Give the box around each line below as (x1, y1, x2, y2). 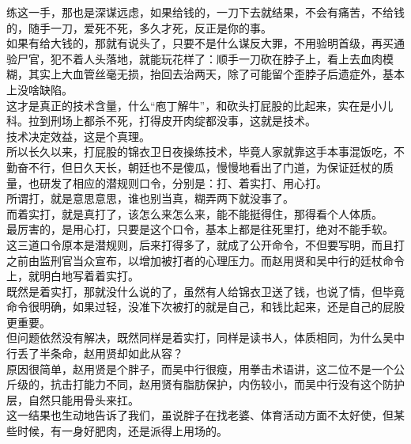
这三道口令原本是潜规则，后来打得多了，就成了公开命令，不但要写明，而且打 (6, 236, 405, 252)
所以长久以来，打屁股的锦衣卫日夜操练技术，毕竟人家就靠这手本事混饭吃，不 (6, 143, 405, 160)
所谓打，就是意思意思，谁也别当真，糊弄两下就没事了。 (6, 190, 294, 207)
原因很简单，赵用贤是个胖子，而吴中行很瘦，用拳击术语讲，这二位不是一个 (6, 360, 394, 377)
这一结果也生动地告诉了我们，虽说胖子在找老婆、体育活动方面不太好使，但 (6, 407, 394, 423)
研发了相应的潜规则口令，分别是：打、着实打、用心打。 (39, 174, 327, 191)
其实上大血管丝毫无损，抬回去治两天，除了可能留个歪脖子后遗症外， (28, 66, 383, 82)
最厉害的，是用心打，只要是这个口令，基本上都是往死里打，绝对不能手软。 (6, 221, 394, 237)
